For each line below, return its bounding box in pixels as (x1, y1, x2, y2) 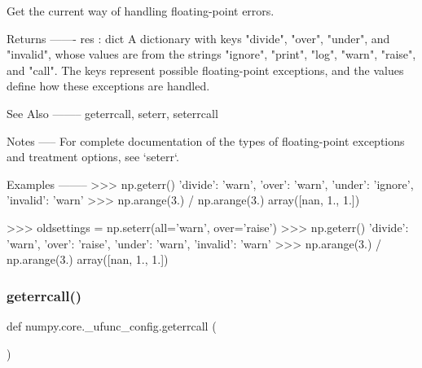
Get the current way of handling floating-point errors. (7, 2, 275, 19)
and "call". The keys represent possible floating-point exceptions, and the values (7, 61, 404, 78)
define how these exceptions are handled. (7, 77, 210, 94)
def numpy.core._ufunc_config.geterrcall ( (7, 317, 217, 334)
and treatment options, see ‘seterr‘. (7, 148, 179, 165)
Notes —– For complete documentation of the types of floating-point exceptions (7, 132, 405, 149)
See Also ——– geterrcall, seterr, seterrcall (7, 104, 218, 121)
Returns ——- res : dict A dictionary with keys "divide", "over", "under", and (7, 29, 390, 46)
